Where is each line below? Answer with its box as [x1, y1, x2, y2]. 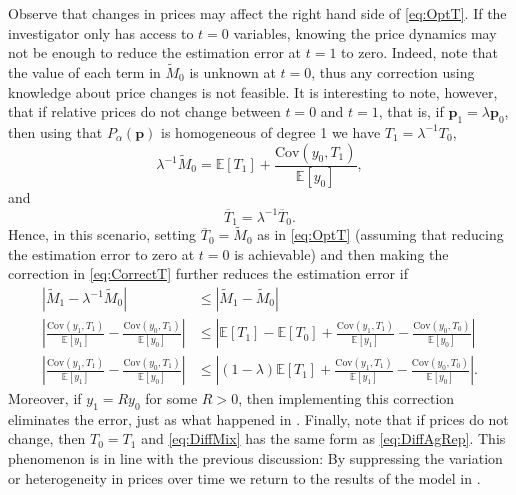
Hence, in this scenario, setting [8, 224, 197, 245]
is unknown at [189, 62, 276, 82]
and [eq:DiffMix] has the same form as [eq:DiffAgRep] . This [141, 428, 506, 449]
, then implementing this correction [238, 388, 455, 409]
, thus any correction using [311, 62, 475, 82]
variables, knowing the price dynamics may [233, 22, 497, 43]
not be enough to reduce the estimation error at [8, 42, 302, 63]
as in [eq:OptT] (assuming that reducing [257, 224, 504, 245]
